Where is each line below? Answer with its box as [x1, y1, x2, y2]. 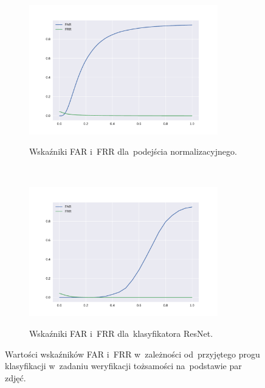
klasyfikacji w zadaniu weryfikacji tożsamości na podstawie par [5, 359, 242, 372]
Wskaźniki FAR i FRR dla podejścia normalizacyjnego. [29, 145, 237, 158]
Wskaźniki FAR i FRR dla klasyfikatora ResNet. [29, 327, 213, 340]
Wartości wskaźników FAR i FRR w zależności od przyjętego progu [5, 347, 260, 360]
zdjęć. [5, 371, 26, 384]
